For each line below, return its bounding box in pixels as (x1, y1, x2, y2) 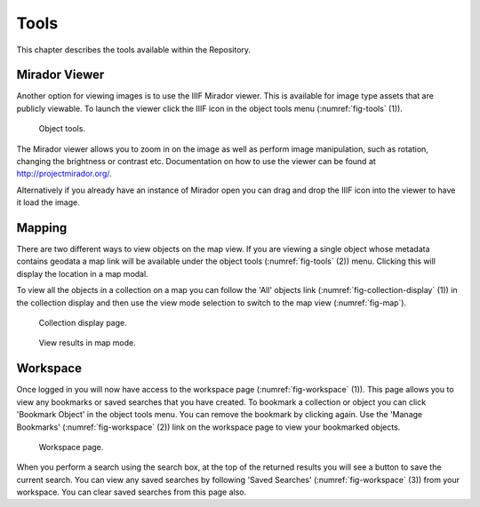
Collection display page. (38, 318, 128, 329)
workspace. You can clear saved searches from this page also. (16, 487, 247, 497)
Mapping (16, 220, 68, 235)
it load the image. (16, 197, 80, 208)
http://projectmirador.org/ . (16, 169, 113, 179)
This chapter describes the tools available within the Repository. (16, 44, 252, 55)
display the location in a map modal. (16, 268, 148, 279)
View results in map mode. (38, 337, 137, 348)
